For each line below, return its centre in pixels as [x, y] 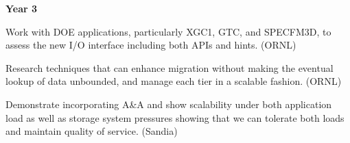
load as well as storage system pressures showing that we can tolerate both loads [175, 117]
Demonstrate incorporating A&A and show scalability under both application [169, 104]
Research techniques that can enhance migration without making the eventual [170, 67]
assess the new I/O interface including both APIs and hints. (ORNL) [151, 45]
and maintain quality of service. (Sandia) [92, 131]
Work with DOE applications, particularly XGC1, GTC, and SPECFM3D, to [168, 31]
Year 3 [22, 8]
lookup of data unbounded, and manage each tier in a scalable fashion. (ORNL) [174, 81]
